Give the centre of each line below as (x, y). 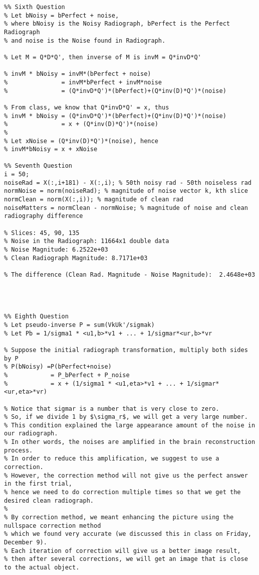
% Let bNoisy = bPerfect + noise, (62, 15)
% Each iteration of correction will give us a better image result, (122, 551)
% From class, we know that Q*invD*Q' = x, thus (87, 107)
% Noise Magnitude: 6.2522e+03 (56, 250)
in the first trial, (38, 484)
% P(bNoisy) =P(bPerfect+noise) (58, 367)
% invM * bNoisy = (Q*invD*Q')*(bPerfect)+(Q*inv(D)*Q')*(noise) (115, 116)
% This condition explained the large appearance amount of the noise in (130, 425)
